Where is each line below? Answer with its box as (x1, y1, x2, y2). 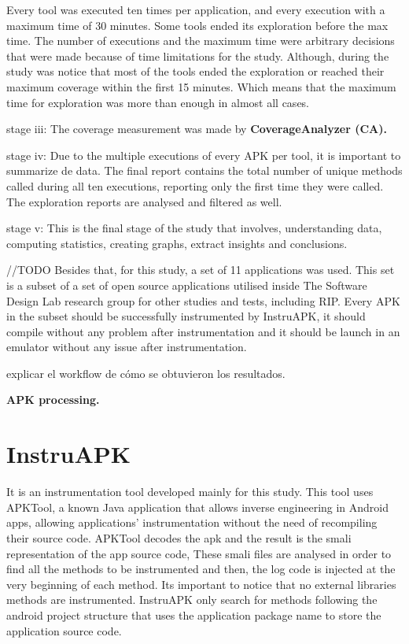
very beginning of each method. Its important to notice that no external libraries (6, 576, 396, 592)
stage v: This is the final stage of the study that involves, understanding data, (6, 220, 382, 236)
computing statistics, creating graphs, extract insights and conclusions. (6, 235, 348, 251)
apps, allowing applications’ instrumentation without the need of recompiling (6, 514, 378, 531)
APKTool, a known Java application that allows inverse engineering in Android (6, 498, 389, 515)
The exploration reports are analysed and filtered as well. (6, 193, 282, 209)
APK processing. (6, 391, 100, 408)
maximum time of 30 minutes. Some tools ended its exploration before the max (6, 17, 389, 33)
